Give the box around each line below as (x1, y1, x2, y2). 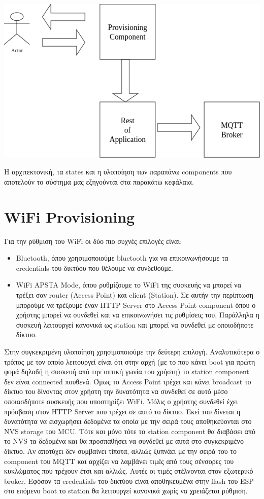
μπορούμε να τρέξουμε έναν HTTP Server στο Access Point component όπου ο (16, 299, 256, 310)
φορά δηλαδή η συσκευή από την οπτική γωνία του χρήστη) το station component (4, 366, 249, 377)
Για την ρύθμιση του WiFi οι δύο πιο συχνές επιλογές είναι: (4, 235, 182, 246)
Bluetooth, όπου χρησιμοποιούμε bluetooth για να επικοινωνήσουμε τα (16, 253, 228, 263)
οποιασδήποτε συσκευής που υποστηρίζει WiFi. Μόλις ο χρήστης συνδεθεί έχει (4, 396, 238, 406)
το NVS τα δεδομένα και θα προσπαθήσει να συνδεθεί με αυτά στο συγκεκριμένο (4, 436, 244, 446)
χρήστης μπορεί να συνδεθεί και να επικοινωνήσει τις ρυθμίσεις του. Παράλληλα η (16, 309, 259, 320)
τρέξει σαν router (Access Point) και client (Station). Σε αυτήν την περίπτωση (16, 290, 254, 300)
